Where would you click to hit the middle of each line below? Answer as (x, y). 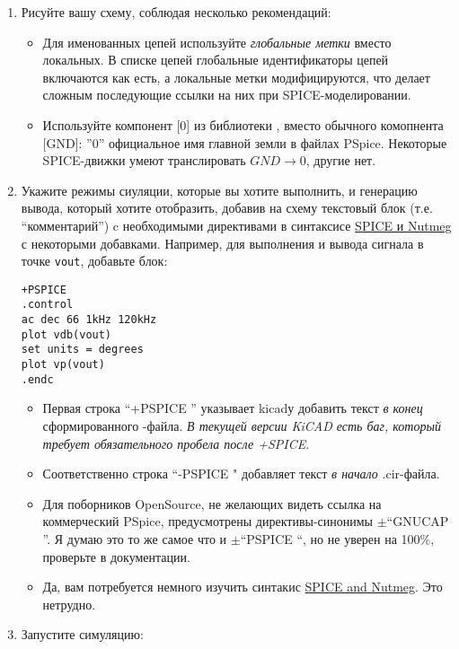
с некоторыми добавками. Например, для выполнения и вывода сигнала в (222, 243)
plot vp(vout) (63, 365)
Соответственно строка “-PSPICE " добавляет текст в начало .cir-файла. (241, 474)
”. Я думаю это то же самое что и (135, 538)
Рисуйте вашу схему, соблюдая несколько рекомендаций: (176, 12)
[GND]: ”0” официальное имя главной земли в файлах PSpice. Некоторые (245, 142)
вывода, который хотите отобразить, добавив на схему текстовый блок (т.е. (227, 208)
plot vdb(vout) (66, 334)
